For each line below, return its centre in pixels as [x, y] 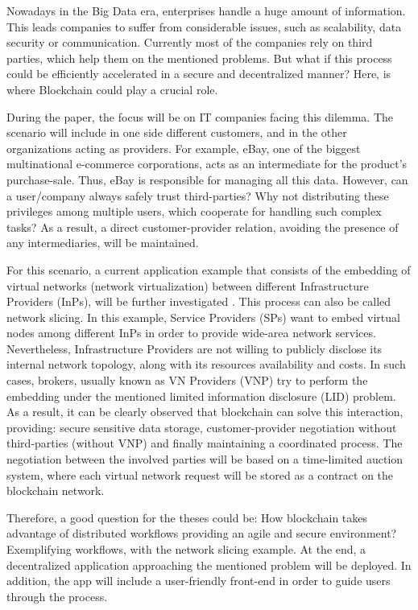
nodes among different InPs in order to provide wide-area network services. [191, 333]
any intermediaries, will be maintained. [103, 243]
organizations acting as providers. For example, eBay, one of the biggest [184, 148]
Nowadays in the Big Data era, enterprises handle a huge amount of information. [206, 10]
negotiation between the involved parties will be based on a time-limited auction [205, 459]
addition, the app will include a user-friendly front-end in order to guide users [199, 581]
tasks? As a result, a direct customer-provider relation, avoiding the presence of [203, 227]
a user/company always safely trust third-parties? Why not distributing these [198, 195]
